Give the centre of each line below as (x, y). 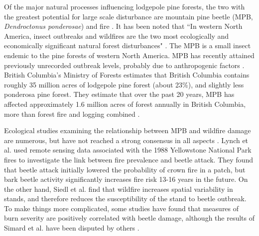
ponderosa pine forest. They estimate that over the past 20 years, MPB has (119, 94)
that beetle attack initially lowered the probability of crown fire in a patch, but (125, 169)
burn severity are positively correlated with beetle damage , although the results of (129, 218)
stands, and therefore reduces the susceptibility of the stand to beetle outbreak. (125, 198)
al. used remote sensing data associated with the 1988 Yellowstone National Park (128, 150)
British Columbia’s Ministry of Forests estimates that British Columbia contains (127, 75)
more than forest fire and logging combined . (72, 114)
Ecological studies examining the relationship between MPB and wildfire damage (128, 130)
